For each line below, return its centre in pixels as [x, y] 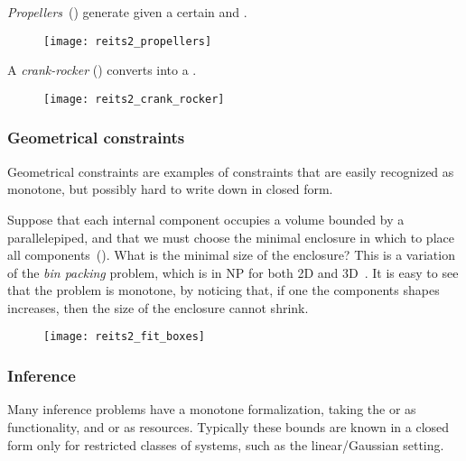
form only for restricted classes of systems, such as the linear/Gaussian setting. [226, 444]
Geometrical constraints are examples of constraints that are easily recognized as [231, 171]
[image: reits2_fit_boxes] [124, 337]
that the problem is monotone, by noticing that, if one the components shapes [224, 290]
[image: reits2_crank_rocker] [134, 99]
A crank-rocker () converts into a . [102, 70]
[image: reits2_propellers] [128, 41]
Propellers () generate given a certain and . [127, 12]
